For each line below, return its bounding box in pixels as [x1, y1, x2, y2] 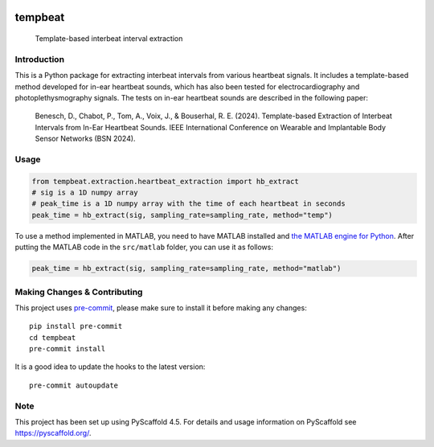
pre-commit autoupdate [29, 380, 119, 390]
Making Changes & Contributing [14, 286, 143, 297]
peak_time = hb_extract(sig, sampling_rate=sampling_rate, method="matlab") [31, 264, 342, 273]
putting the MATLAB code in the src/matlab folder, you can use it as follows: [14, 242, 273, 252]
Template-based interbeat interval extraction [35, 34, 183, 43]
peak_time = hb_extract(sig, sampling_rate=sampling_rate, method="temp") [31, 210, 334, 219]
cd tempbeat [29, 333, 76, 342]
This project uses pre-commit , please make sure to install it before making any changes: [14, 302, 307, 313]
